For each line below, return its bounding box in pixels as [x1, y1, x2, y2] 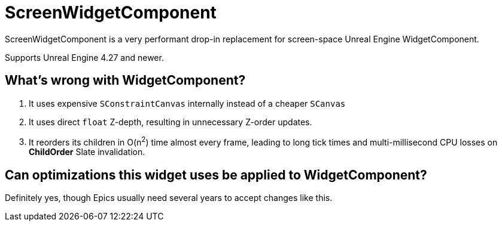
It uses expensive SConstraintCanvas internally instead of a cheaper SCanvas [29, 98, 346, 109]
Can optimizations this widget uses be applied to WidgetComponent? [5, 167, 427, 182]
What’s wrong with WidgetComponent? [5, 73, 246, 88]
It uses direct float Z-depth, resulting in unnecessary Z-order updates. [29, 116, 312, 127]
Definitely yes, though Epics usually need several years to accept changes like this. [5, 193, 333, 203]
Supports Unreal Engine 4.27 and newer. [5, 52, 164, 63]
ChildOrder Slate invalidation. [29, 147, 145, 157]
